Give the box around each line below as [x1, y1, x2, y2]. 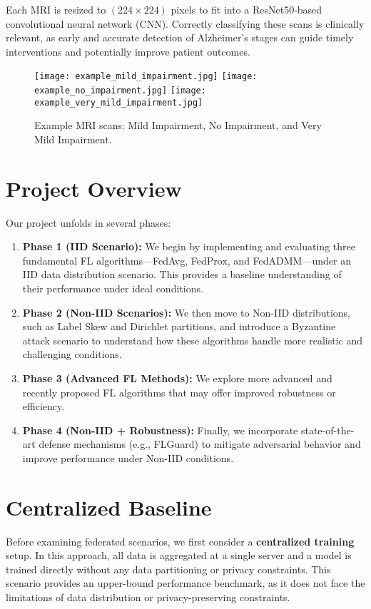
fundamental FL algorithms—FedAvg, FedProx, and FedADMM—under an [22, 252, 351, 267]
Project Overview [6, 173, 182, 203]
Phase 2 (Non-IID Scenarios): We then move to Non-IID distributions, [22, 304, 350, 319]
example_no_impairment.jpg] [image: [34, 86, 206, 96]
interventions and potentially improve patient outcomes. [6, 43, 250, 58]
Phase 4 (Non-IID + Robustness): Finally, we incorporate [22, 422, 298, 437]
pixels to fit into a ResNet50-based [171, 2, 322, 16]
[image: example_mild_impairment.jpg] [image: [34, 71, 258, 82]
